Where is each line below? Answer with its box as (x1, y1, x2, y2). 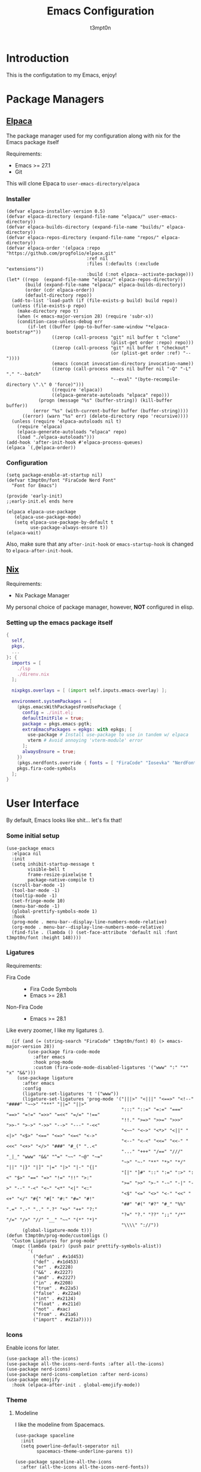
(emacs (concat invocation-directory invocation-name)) (51, 360, 194, 367)
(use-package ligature (17, 1075, 74, 1081)
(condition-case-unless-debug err (17, 318, 103, 325)
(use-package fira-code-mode (28, 1049, 100, 1055)
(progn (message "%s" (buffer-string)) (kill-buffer (38, 397, 172, 403)
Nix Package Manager (14, 592, 70, 599)
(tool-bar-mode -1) (11, 887, 60, 893)
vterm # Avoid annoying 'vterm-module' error (28, 737, 144, 744)
